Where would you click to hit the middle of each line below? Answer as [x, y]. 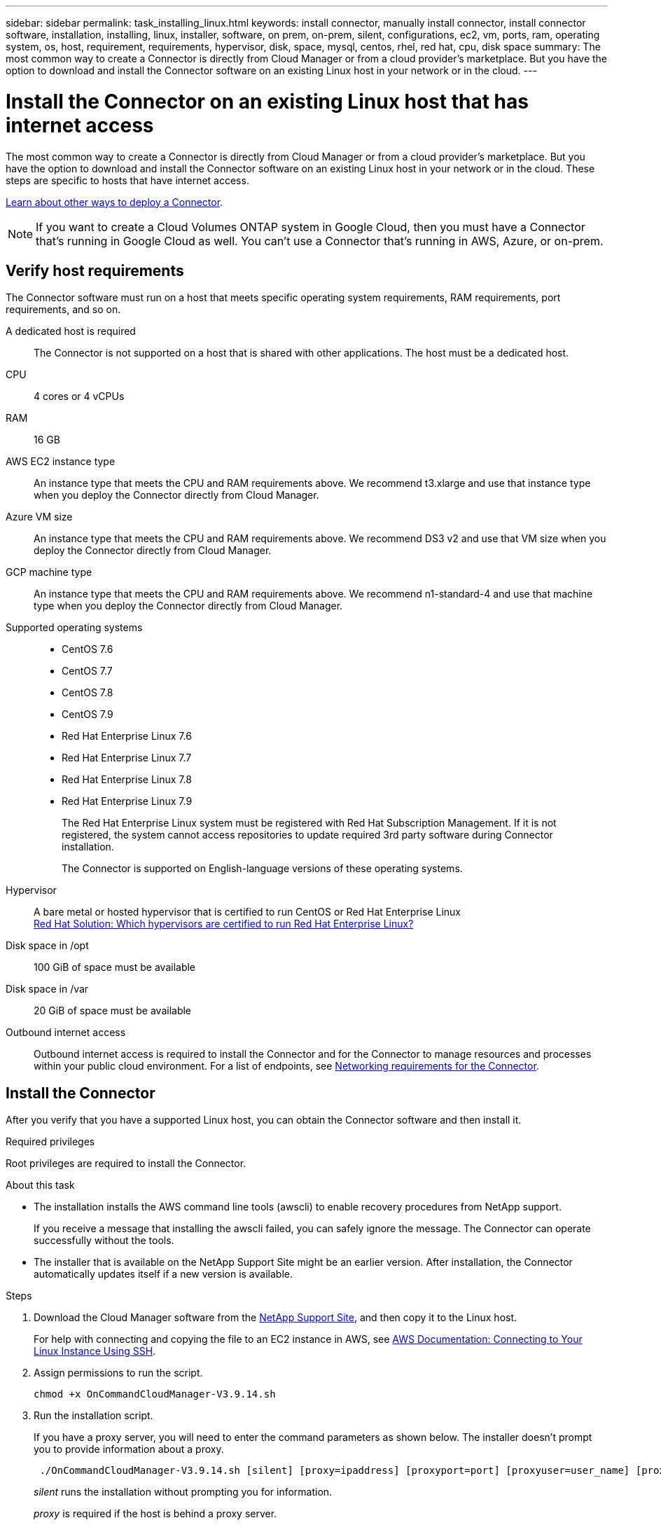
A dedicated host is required [71, 331]
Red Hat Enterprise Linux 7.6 [127, 736]
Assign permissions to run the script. [118, 1373]
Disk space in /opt [47, 946]
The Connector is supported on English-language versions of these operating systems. [262, 869]
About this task [40, 1185]
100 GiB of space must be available [115, 967]
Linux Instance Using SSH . [95, 1351]
